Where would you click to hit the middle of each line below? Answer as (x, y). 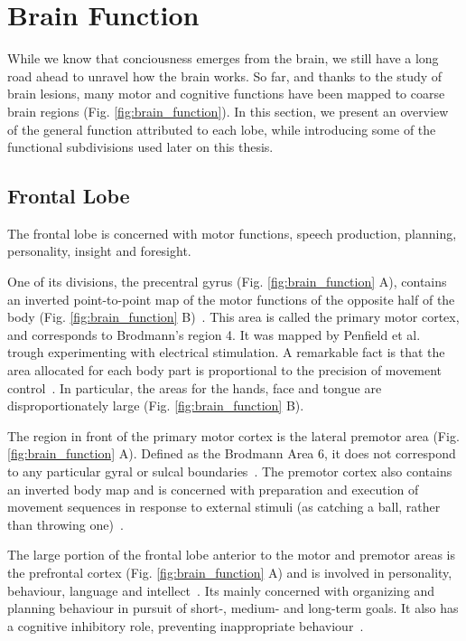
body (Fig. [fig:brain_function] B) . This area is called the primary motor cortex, (233, 317)
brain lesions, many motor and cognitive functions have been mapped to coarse (226, 94)
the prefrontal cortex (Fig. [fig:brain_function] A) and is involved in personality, (230, 572)
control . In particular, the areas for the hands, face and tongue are (195, 387)
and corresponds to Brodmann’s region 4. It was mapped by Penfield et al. (214, 334)
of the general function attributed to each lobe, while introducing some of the (222, 129)
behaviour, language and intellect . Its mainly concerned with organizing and (221, 590)
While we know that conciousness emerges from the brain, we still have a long (223, 58)
